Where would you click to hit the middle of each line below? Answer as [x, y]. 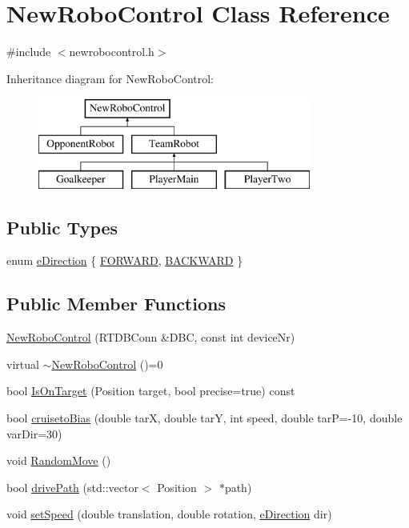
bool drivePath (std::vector [72, 487]
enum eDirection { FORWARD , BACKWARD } [125, 260]
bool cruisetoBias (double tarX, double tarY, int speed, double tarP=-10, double [204, 418]
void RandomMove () [59, 460]
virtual [23, 364]
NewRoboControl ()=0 [107, 364]
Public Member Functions [116, 304]
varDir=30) [34, 433]
